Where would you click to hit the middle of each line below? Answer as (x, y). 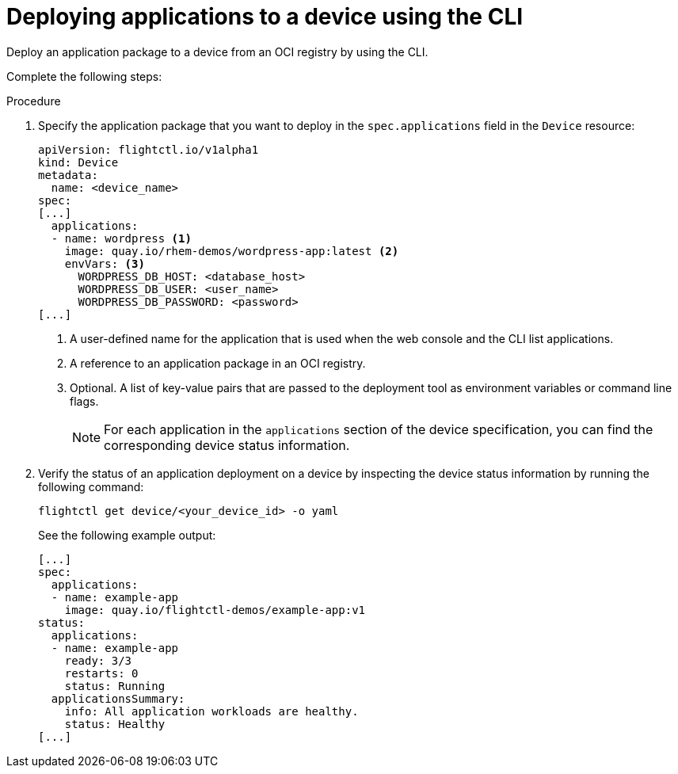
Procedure (34, 101)
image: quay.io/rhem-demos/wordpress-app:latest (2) (232, 251)
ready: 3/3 (98, 660)
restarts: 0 (101, 673)
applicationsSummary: (118, 698)
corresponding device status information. (227, 445)
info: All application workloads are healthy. (211, 711)
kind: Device (78, 162)
